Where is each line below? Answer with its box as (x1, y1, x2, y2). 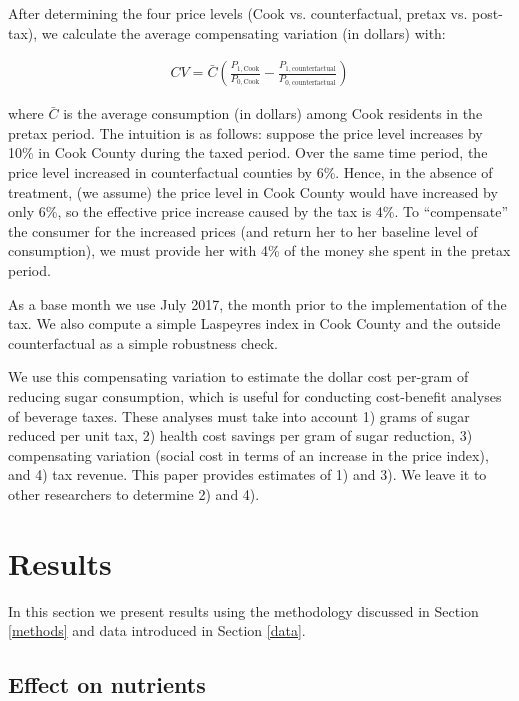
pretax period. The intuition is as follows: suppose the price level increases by (8, 122, 483, 143)
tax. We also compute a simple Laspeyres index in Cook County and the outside (8, 313, 501, 334)
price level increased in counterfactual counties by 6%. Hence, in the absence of (8, 162, 493, 182)
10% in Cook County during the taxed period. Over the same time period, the (8, 142, 488, 163)
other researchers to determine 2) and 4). (8, 483, 260, 504)
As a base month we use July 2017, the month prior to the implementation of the (8, 293, 507, 314)
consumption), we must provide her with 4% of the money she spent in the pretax (8, 240, 511, 261)
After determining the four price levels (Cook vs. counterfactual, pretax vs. (8, 3, 468, 23)
